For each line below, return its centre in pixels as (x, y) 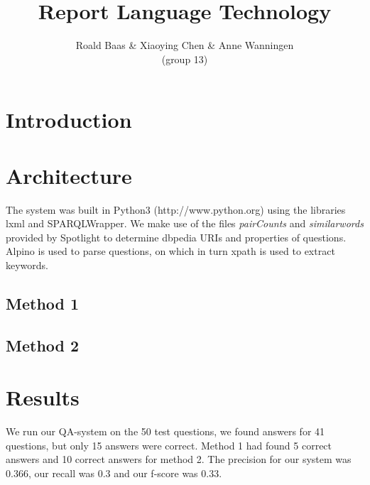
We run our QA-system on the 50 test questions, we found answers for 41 (165, 431)
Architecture (69, 175)
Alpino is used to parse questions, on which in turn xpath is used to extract (170, 251)
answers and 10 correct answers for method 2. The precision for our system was (179, 459)
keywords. (27, 265)
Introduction (69, 120)
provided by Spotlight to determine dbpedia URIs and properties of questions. (176, 237)
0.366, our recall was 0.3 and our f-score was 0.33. (114, 473)
